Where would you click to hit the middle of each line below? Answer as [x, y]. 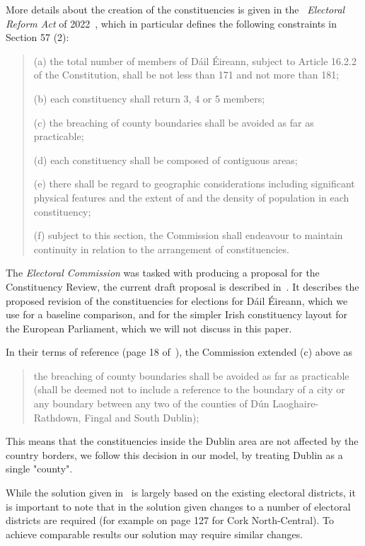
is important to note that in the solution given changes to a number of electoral [178, 506]
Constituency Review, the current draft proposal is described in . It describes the [182, 286]
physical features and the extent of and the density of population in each [191, 197]
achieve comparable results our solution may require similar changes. [155, 534]
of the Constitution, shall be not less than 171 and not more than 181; [186, 75]
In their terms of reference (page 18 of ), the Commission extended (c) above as [179, 352]
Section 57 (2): [37, 37]
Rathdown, [57, 417]
